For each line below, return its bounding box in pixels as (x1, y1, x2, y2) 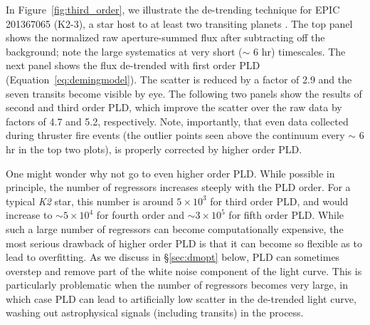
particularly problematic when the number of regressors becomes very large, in (6, 277, 348, 292)
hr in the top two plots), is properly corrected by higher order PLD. (6, 141, 302, 156)
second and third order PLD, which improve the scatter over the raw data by (6, 100, 342, 115)
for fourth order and (96, 207, 184, 222)
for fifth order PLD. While (228, 207, 344, 222)
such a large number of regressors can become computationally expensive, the (6, 221, 344, 236)
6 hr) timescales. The (253, 43, 346, 58)
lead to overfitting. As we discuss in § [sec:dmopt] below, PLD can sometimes (6, 249, 340, 264)
